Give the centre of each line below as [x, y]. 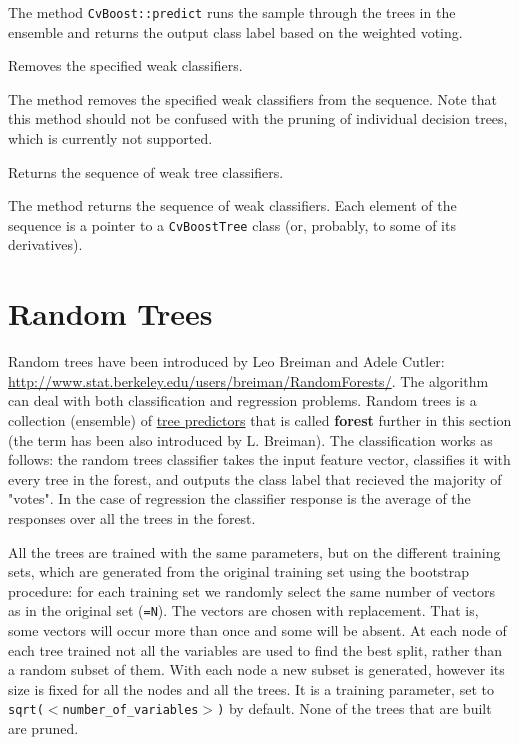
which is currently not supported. [110, 138]
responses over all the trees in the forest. [132, 517]
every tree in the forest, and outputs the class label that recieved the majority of [255, 478]
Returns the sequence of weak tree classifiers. [146, 171]
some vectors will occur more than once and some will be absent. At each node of [257, 629]
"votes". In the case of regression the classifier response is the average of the [239, 498]
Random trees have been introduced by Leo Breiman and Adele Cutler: [226, 361]
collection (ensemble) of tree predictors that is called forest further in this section [260, 419]
